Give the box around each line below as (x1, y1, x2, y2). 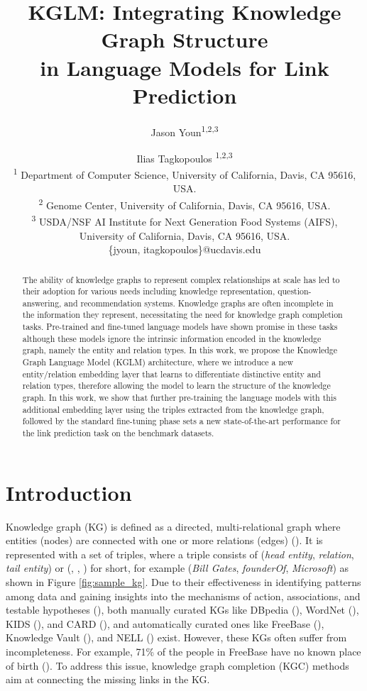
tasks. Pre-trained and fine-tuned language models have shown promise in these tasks (22, 321, 338, 333)
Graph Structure (101, 25, 268, 54)
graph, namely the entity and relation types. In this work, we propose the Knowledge (22, 344, 338, 356)
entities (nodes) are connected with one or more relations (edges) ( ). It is (6, 533, 323, 548)
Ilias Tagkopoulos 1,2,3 (136, 148, 233, 165)
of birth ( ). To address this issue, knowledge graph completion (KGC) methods (6, 658, 349, 673)
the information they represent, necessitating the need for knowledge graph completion (22, 309, 343, 321)
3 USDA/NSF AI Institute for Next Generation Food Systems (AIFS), (31, 212, 338, 228)
